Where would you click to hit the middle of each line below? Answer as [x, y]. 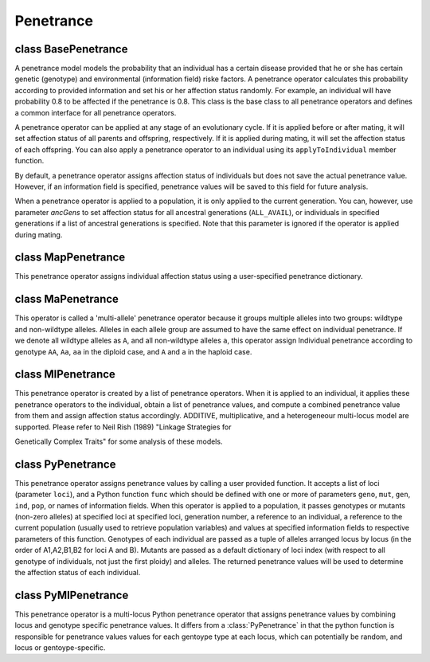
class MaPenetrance [67, 299]
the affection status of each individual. [78, 573]
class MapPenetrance [70, 258]
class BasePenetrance [71, 49]
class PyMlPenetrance [72, 595]
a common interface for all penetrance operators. [96, 112]
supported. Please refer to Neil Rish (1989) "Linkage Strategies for [123, 427]
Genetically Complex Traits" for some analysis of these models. [119, 441]
